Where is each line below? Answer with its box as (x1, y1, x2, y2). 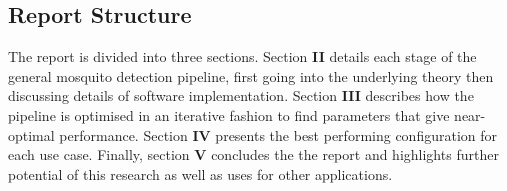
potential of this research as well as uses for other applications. (8, 163, 393, 184)
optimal (8, 124, 55, 145)
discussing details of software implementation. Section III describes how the (8, 85, 474, 106)
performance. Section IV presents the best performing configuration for (59, 124, 497, 145)
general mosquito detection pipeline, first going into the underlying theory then (8, 65, 494, 86)
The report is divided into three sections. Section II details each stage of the (8, 46, 477, 67)
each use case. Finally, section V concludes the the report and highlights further (8, 144, 499, 165)
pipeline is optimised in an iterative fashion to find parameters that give (8, 104, 450, 125)
